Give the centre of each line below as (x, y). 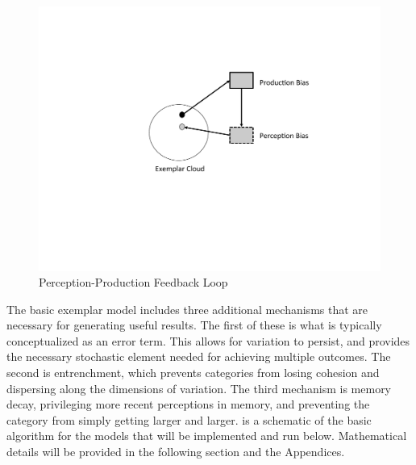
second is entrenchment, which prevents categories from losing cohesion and (193, 373)
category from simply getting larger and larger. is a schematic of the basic (189, 419)
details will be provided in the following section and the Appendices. (176, 452)
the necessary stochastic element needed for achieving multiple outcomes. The (199, 356)
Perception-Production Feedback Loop (133, 282)
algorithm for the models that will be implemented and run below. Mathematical (207, 436)
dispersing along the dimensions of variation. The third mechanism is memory (199, 388)
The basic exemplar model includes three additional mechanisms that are (187, 309)
